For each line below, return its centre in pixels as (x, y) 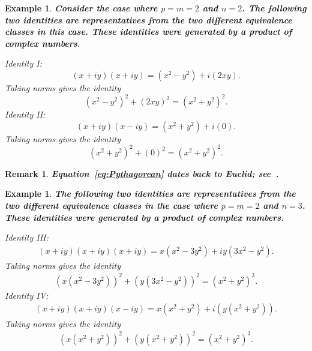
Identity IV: (27, 295)
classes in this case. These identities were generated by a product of (148, 31)
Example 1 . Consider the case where (81, 8)
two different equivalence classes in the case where (111, 205)
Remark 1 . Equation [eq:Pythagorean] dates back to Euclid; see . (142, 173)
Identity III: (27, 237)
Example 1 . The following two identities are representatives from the (150, 193)
